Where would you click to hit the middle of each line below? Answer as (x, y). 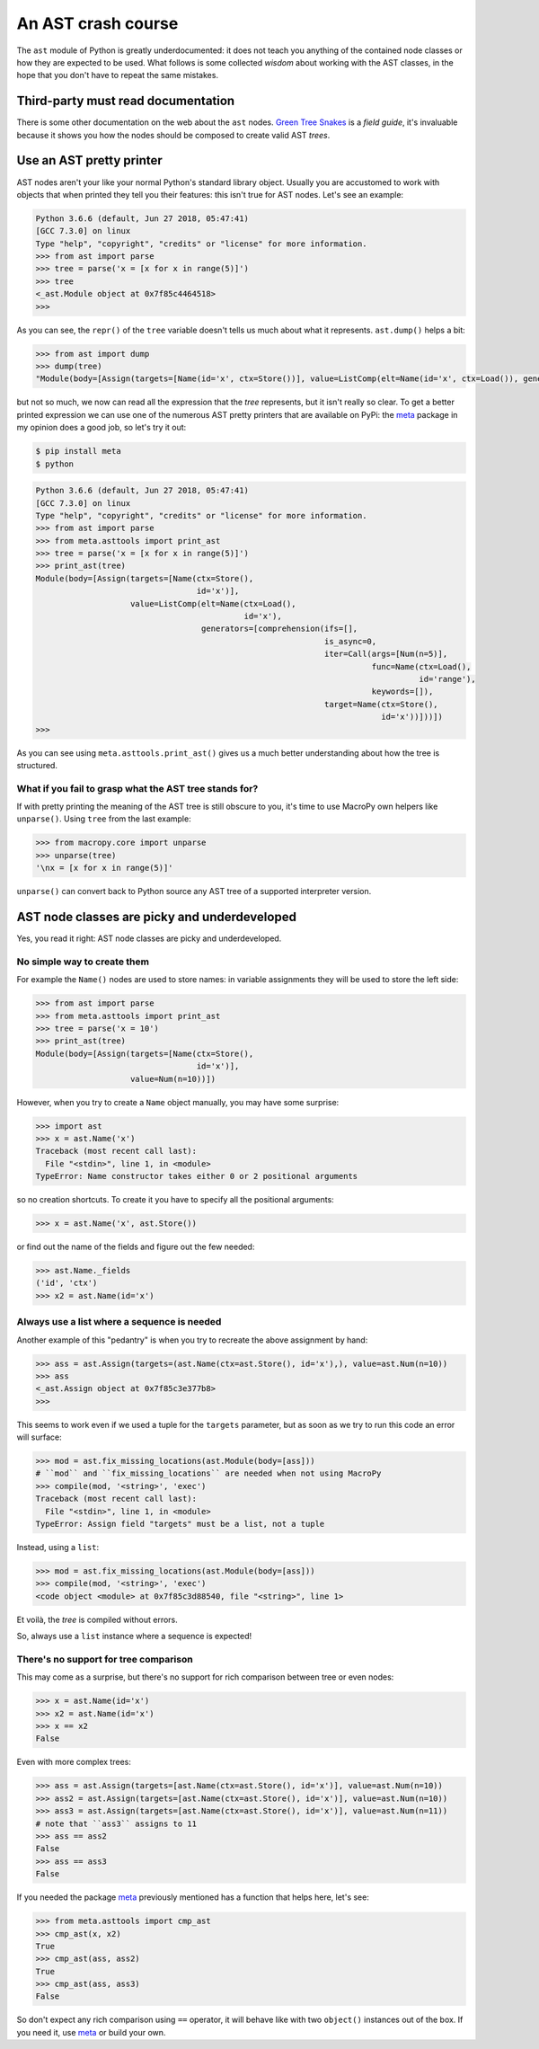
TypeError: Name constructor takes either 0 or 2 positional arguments (197, 1176)
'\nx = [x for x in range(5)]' (105, 868)
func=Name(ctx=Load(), (421, 666)
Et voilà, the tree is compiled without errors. (97, 1619)
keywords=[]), (402, 692)
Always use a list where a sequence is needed (119, 1322)
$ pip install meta (78, 451)
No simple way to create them (83, 962)
